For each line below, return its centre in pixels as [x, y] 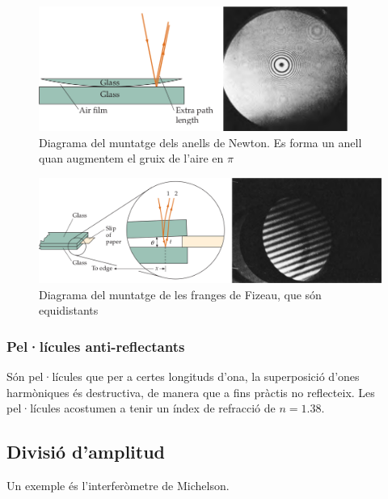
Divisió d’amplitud [86, 452]
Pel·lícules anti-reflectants [96, 346]
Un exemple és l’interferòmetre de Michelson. [118, 485]
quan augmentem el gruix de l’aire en [131, 158]
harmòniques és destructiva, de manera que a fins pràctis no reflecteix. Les [191, 392]
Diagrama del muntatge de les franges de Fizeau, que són [180, 294]
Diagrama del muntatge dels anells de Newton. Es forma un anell [200, 142]
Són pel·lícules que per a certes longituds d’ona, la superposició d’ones [183, 376]
